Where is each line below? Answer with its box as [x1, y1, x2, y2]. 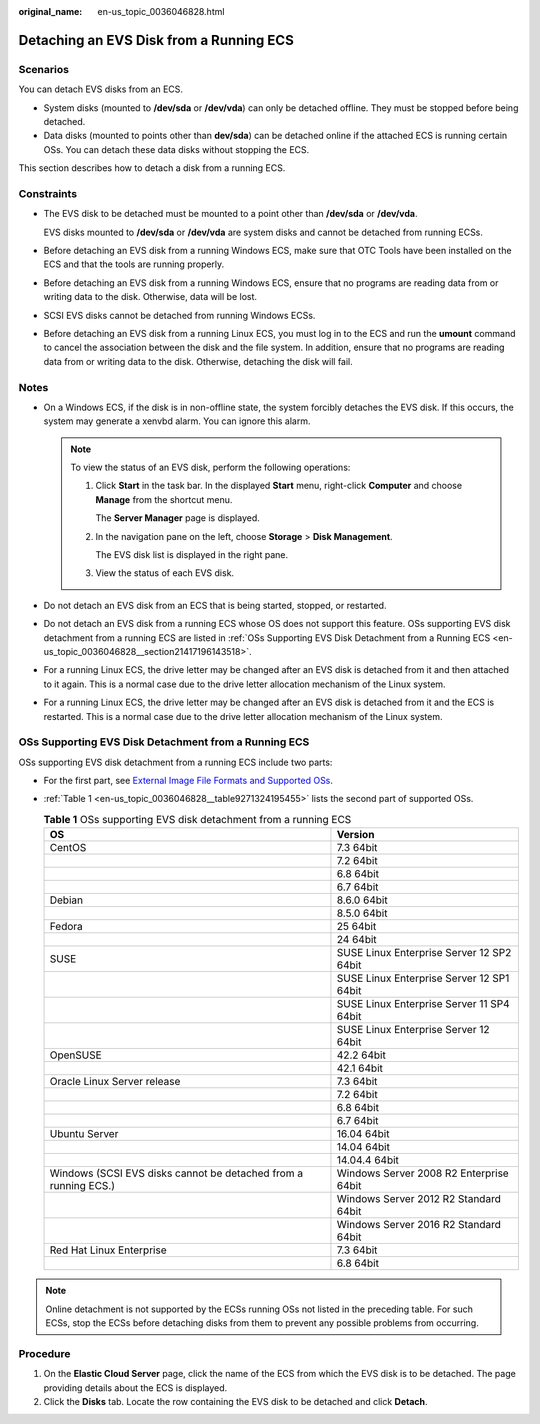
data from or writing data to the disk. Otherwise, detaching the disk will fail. [43, 355, 354, 367]
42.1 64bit [336, 1061, 384, 1075]
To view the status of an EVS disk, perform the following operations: [70, 461, 351, 474]
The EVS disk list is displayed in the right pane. [95, 549, 289, 561]
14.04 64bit [336, 1140, 390, 1154]
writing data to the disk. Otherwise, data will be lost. [43, 291, 258, 303]
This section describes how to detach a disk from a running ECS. [18, 162, 286, 174]
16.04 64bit [336, 1127, 390, 1141]
